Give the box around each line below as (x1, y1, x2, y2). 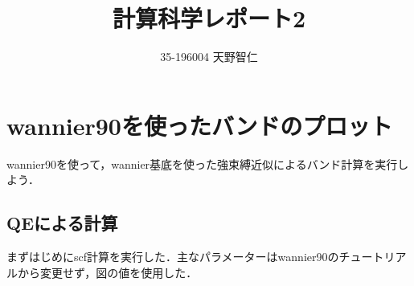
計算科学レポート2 (112, 2, 306, 35)
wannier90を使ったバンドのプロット (6, 108, 393, 141)
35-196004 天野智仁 (160, 48, 258, 65)
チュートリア (338, 248, 407, 265)
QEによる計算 (6, 210, 118, 235)
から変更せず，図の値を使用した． (17, 264, 198, 280)
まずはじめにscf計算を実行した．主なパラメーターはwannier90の (6, 248, 339, 265)
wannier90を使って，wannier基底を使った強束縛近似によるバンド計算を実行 (6, 155, 398, 172)
